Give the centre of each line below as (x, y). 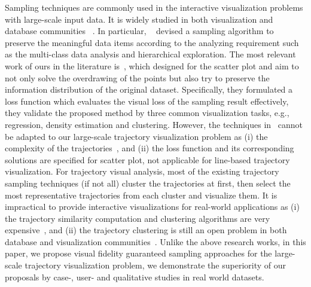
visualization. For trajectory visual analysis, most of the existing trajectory (142, 171)
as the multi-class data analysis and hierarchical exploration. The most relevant (150, 54)
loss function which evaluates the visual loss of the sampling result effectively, (147, 101)
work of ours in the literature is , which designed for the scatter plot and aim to (152, 65)
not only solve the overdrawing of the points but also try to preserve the (137, 77)
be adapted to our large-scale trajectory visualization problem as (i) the (136, 136)
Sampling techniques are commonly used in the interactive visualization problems (154, 7)
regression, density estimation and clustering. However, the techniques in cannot (154, 124)
